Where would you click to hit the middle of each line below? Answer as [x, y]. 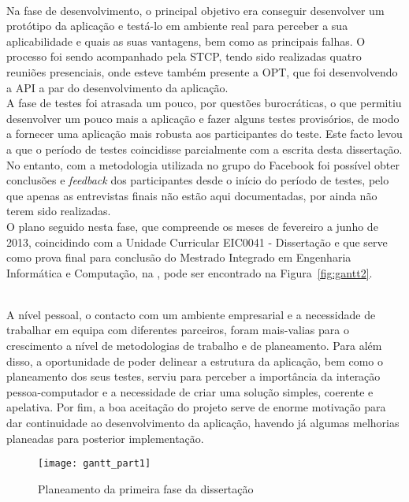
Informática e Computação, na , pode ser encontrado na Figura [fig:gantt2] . [190, 272]
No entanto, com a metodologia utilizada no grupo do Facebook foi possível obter [203, 164]
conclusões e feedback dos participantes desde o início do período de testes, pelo [198, 180]
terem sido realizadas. [59, 211]
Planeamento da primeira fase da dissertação [146, 488]
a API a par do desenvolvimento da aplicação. [117, 87]
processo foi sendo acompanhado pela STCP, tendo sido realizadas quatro [184, 56]
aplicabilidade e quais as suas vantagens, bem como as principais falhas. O [186, 41]
